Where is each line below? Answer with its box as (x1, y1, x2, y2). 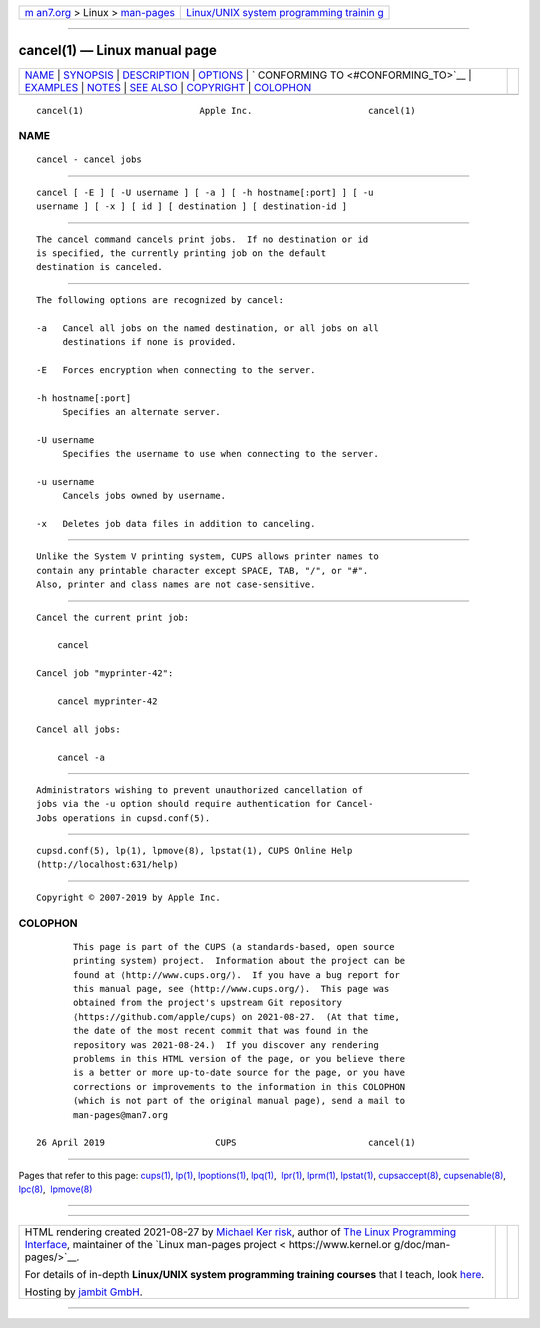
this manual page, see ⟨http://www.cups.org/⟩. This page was (73, 983, 390, 994)
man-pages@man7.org (73, 1109, 169, 1120)
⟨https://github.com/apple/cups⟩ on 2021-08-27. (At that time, (73, 1011, 400, 1022)
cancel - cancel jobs (36, 154, 142, 165)
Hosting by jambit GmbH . (24, 1285, 144, 1299)
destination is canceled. (36, 261, 164, 273)
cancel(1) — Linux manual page (18, 42, 217, 59)
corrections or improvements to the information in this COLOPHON (73, 1081, 406, 1092)
